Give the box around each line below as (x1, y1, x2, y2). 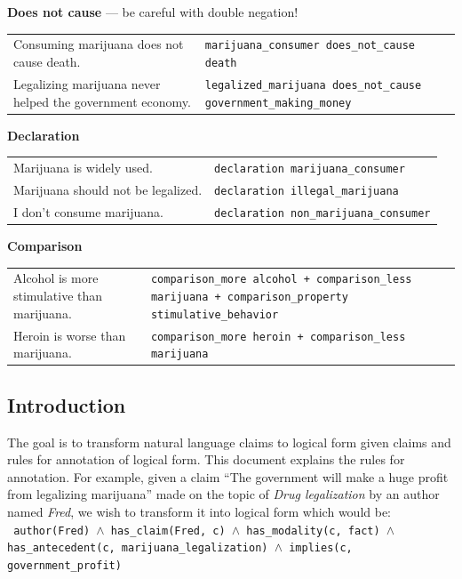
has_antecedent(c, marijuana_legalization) (7, 542, 268, 555)
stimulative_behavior (150, 308, 279, 321)
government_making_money (204, 96, 352, 109)
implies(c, (289, 542, 353, 555)
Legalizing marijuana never (13, 74, 161, 92)
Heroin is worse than (13, 326, 126, 344)
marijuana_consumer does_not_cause (204, 39, 415, 52)
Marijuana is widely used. (13, 158, 153, 177)
